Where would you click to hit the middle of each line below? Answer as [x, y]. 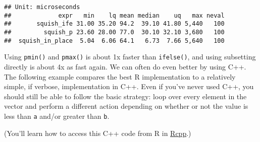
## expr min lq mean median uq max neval [114, 15]
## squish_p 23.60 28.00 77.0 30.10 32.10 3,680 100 [114, 32]
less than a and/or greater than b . [57, 116]
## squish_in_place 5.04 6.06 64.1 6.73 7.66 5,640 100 [114, 41]
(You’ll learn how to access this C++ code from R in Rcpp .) [98, 133]
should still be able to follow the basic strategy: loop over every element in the [125, 96]
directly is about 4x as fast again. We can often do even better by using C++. [125, 66]
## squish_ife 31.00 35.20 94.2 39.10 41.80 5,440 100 [114, 24]
